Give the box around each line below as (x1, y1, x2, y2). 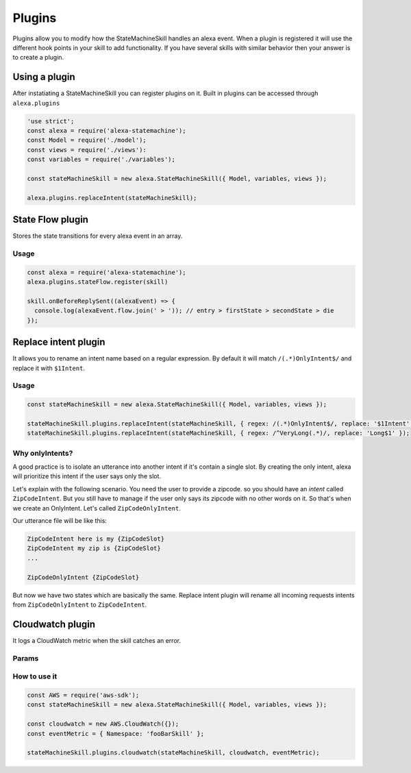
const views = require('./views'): (27, 146, 147, 154)
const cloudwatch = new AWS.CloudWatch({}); (27, 720, 179, 728)
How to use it (12, 672, 58, 681)
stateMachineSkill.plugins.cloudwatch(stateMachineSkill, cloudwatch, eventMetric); (27, 749, 320, 757)
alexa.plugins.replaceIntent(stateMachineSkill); (27, 194, 197, 201)
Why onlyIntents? (12, 448, 73, 458)
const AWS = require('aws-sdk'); (27, 691, 140, 699)
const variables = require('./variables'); (27, 156, 176, 164)
